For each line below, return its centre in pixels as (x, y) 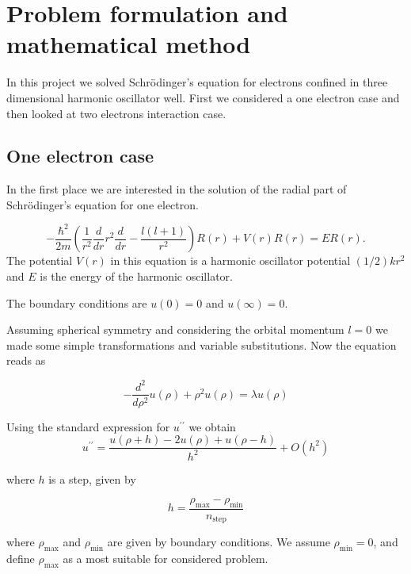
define (21, 559)
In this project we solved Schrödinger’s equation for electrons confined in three (197, 82)
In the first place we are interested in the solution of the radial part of (177, 189)
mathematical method (129, 44)
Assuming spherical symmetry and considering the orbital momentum (175, 329)
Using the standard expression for (88, 426)
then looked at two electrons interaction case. (116, 113)
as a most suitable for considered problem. (166, 559)
